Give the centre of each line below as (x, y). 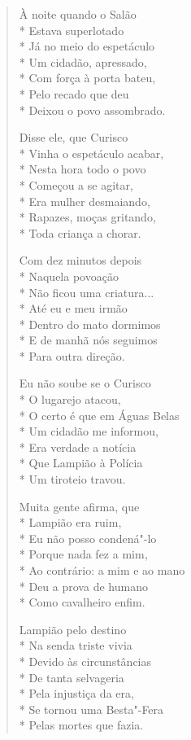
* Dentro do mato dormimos (90, 324)
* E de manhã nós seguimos (88, 340)
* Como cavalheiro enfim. (82, 602)
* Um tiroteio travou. (72, 479)
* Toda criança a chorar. (80, 232)
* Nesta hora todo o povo (82, 169)
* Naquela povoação (69, 276)
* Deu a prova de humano (83, 586)
